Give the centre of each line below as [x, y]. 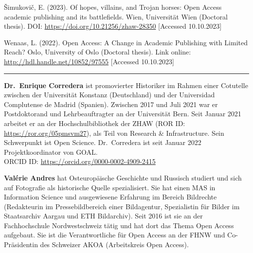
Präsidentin [21, 244]
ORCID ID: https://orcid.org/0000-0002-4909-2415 [80, 161]
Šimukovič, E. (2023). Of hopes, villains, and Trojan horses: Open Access [113, 7]
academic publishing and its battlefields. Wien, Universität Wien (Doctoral [116, 16]
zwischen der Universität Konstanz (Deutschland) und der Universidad [109, 95]
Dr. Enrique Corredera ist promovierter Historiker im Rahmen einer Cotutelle [126, 85]
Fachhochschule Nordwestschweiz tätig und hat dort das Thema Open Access [119, 225]
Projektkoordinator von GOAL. [51, 152]
